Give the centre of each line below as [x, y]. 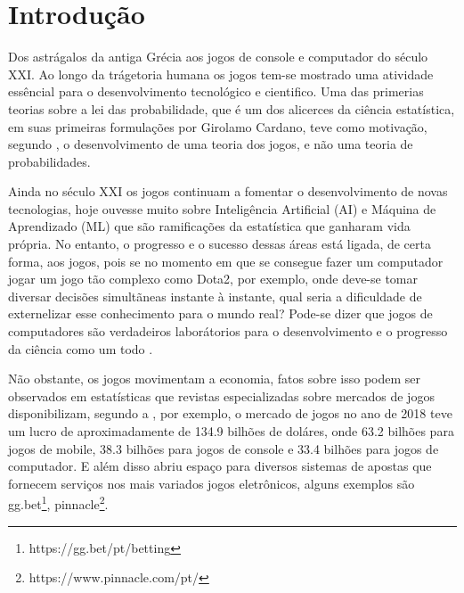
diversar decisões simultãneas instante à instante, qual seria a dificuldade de [215, 296]
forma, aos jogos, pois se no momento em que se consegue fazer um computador [226, 261]
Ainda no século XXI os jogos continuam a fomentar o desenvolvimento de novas [228, 191]
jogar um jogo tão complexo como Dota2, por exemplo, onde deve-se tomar [213, 279]
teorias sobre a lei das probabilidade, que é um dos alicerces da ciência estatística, [232, 108]
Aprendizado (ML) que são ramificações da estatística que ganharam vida [209, 226]
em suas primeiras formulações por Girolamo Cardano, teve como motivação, [218, 126]
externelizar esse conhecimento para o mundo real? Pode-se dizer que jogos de [220, 313]
